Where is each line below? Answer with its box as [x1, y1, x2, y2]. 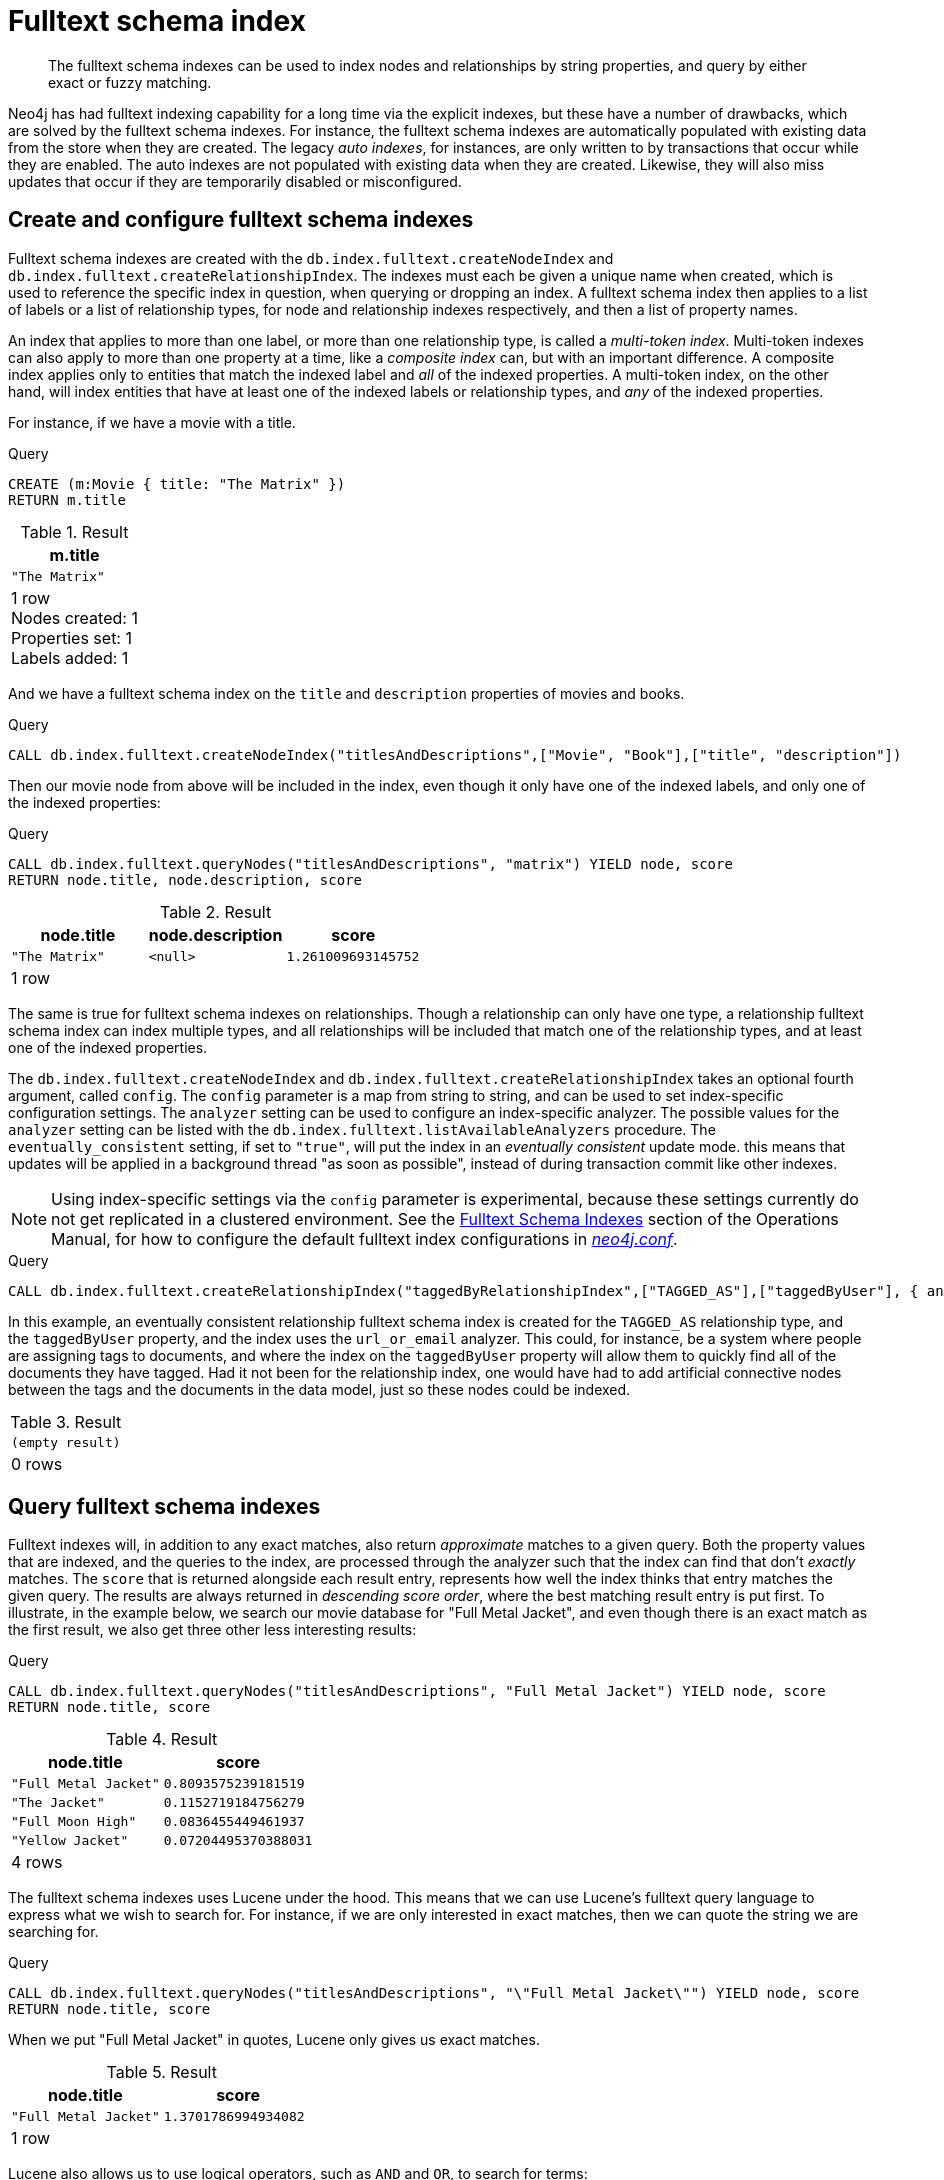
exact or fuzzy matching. [48, 73, 212, 91]
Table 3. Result [10, 1411, 122, 1432]
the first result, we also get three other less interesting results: [8, 1621, 417, 1639]
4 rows [11, 1852, 63, 1873]
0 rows [11, 1453, 63, 1474]
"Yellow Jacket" [11, 1833, 129, 1849]
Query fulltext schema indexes [8, 1494, 321, 1520]
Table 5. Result [106, 2062, 217, 2083]
